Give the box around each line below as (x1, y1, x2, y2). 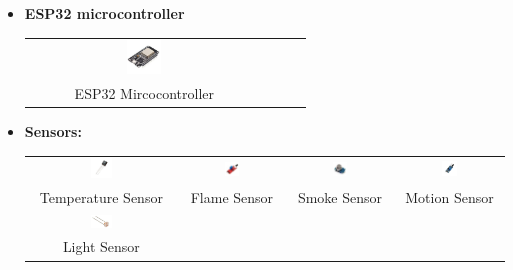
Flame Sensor (190, 186, 274, 207)
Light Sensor (62, 236, 140, 257)
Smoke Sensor (297, 186, 383, 207)
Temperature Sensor (39, 186, 163, 207)
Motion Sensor (405, 186, 494, 207)
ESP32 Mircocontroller (74, 82, 214, 103)
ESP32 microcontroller (24, 3, 185, 23)
